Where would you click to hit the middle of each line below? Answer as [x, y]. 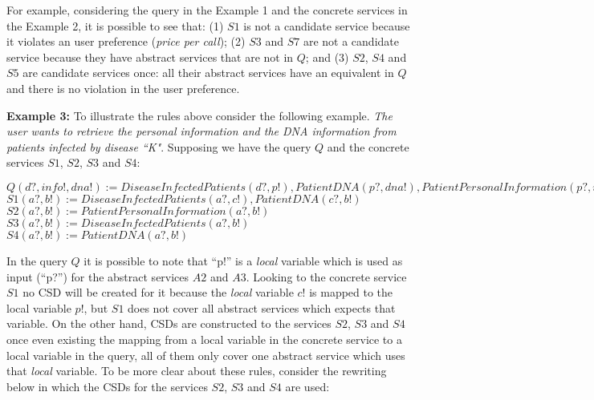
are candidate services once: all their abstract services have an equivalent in [208, 73]
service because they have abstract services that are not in [150, 57]
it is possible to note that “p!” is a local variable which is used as [243, 260]
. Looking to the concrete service [326, 276]
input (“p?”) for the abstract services [98, 276]
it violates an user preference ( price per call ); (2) [126, 41]
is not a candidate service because [327, 25]
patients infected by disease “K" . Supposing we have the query [159, 146]
